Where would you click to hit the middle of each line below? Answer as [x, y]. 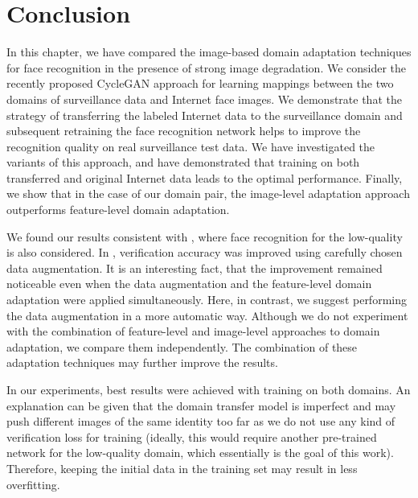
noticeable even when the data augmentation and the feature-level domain [189, 284]
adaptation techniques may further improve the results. [142, 362]
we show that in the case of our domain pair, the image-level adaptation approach [208, 193]
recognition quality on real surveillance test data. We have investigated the [191, 146]
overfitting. [33, 484]
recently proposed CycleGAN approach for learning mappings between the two [200, 83]
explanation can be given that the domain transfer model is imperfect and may [201, 405]
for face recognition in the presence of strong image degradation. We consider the [207, 67]
